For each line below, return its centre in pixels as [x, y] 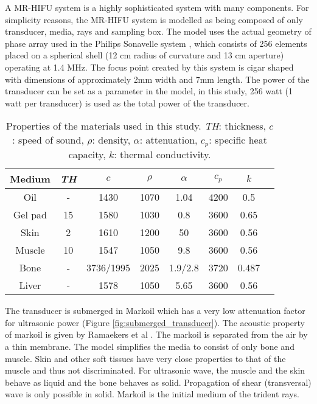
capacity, [87, 155]
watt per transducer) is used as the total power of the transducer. [127, 103]
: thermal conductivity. [162, 155]
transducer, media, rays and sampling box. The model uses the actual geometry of [158, 31]
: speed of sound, [48, 140]
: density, [111, 140]
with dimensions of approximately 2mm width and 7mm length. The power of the [157, 79]
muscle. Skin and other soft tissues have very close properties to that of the [145, 358]
